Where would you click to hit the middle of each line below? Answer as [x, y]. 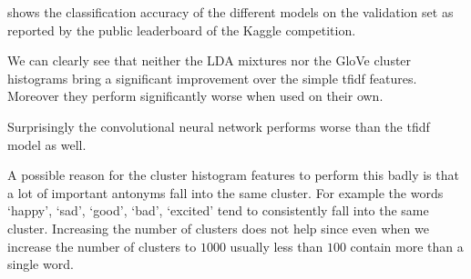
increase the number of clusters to [102, 246]
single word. [41, 264]
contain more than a [407, 246]
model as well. [47, 144]
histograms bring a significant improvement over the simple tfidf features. [212, 78]
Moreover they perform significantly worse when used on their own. [195, 96]
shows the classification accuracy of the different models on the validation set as [230, 12]
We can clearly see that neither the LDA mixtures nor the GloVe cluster [210, 60]
